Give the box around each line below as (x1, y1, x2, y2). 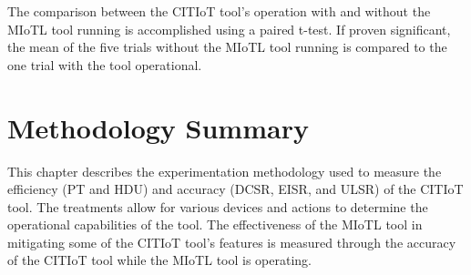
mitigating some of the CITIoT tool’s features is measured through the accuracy (7, 232, 456, 251)
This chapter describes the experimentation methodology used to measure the (7, 161, 442, 180)
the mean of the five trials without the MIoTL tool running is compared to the (7, 37, 447, 56)
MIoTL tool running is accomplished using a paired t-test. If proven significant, (7, 19, 451, 38)
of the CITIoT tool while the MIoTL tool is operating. (7, 250, 312, 270)
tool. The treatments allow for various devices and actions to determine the (7, 197, 428, 216)
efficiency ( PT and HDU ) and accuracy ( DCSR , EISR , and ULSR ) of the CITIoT (7, 179, 464, 199)
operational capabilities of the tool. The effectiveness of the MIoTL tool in (7, 215, 423, 234)
